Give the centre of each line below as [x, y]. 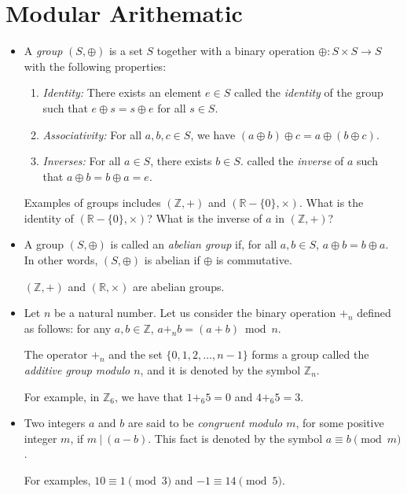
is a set [126, 51]
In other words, [61, 260]
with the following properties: [95, 66]
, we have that [149, 396]
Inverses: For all [82, 161]
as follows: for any [68, 328]
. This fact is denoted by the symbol [235, 438]
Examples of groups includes [92, 203]
